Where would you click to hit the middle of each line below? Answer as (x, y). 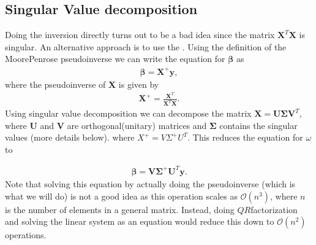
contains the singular (258, 125)
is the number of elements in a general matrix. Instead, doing (120, 209)
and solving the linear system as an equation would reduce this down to (140, 221)
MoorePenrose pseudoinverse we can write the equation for (115, 59)
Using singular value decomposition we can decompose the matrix (128, 113)
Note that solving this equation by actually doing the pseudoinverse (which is (150, 184)
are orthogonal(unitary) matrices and (137, 125)
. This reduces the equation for (245, 137)
